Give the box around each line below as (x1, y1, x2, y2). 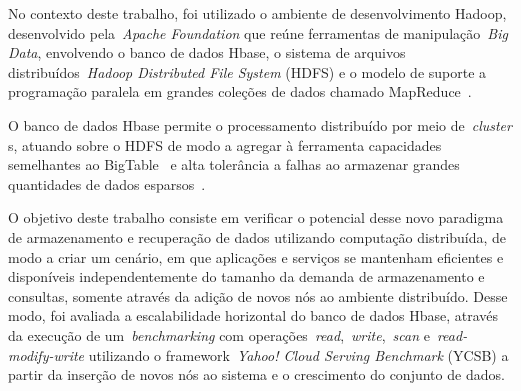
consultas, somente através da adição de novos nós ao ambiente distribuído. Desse (8, 285, 508, 306)
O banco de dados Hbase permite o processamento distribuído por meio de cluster (8, 114, 512, 135)
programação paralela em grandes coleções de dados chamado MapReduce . (8, 81, 472, 102)
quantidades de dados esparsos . (8, 173, 206, 194)
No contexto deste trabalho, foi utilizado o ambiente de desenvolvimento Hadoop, (8, 3, 507, 23)
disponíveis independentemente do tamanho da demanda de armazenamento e (8, 266, 485, 287)
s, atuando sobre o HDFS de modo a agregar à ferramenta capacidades (8, 134, 442, 155)
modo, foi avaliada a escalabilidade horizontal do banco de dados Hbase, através (8, 305, 498, 326)
